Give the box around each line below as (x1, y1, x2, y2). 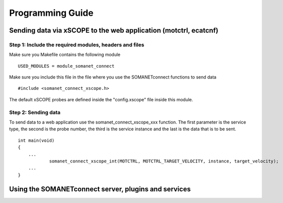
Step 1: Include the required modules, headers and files (9, 41, 144, 48)
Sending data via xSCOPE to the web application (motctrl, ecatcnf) (9, 26, 219, 35)
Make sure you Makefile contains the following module (9, 52, 121, 58)
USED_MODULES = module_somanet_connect (18, 63, 115, 69)
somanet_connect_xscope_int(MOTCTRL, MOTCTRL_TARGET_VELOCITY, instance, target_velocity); (49, 158, 279, 164)
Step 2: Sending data (9, 109, 61, 116)
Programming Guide (9, 7, 94, 18)
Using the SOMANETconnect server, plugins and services (9, 185, 191, 193)
